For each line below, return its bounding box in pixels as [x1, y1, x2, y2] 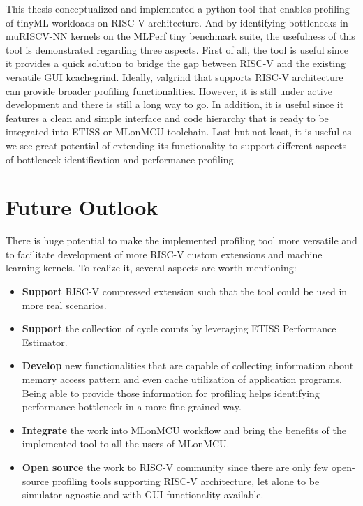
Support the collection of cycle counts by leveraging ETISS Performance [22, 321, 336, 336]
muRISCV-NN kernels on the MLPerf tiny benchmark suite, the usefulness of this [6, 29, 355, 43]
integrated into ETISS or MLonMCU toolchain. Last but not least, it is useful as [6, 124, 352, 139]
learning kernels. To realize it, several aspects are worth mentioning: [6, 260, 297, 275]
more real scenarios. [22, 297, 107, 312]
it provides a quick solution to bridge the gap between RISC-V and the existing [6, 56, 346, 70]
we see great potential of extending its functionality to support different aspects [6, 137, 347, 152]
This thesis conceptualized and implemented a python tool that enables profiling [6, 1, 350, 15]
